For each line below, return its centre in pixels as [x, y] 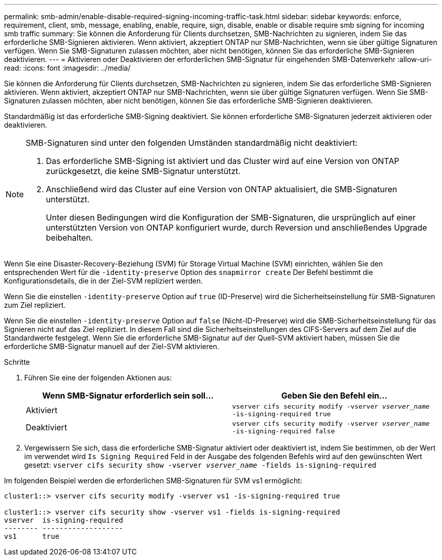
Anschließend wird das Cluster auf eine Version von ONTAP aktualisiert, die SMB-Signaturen [222, 189]
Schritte [17, 362]
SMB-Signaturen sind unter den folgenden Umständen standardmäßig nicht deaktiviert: [192, 143]
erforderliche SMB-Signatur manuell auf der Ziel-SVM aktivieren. [112, 346]
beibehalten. [70, 238]
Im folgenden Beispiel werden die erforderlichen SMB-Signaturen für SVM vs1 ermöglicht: [153, 481]
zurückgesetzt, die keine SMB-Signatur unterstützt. [143, 171]
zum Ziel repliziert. [35, 305]
